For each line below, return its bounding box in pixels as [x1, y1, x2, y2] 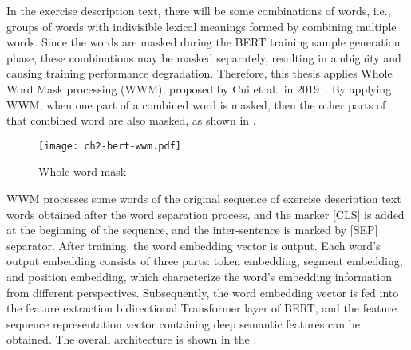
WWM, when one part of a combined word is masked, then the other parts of [6, 96, 386, 113]
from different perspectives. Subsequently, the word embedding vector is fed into [6, 284, 399, 300]
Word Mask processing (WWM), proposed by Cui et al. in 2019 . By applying [6, 80, 392, 97]
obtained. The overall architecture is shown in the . [6, 331, 257, 348]
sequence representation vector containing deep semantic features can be [6, 315, 360, 332]
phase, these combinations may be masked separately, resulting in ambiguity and [6, 49, 401, 66]
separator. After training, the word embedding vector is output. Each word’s [6, 237, 381, 253]
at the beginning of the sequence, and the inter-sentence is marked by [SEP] [6, 221, 378, 238]
